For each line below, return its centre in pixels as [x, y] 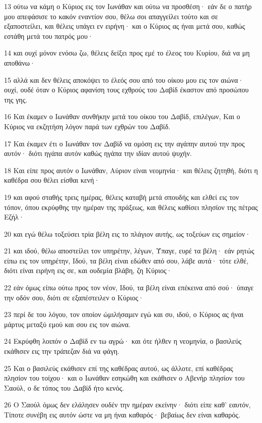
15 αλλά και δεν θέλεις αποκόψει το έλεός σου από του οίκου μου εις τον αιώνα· [124, 80]
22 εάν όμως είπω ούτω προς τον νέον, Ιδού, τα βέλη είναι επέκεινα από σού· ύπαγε [129, 287]
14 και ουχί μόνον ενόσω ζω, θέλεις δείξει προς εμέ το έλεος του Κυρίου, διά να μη [127, 53]
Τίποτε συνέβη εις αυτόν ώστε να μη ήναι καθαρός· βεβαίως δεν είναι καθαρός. [122, 414]
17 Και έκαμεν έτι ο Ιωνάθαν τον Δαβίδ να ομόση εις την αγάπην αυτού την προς [124, 143]
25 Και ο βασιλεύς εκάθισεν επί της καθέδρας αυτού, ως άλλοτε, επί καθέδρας [119, 368]
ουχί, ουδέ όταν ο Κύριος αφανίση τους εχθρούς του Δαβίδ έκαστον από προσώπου [126, 90]
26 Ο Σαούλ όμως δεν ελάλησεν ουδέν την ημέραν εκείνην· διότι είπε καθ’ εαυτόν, [127, 405]
